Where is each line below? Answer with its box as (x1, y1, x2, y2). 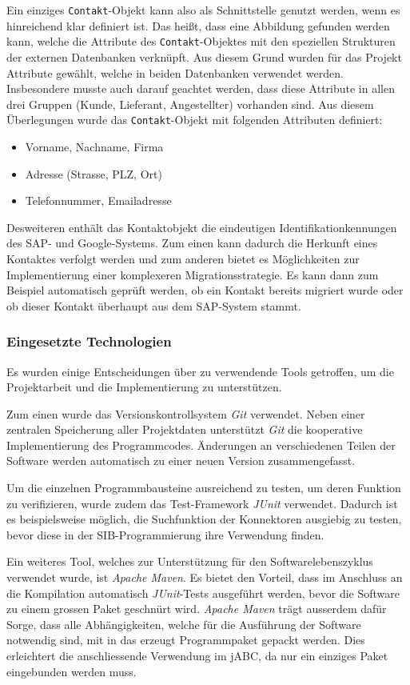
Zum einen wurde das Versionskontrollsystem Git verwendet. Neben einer (6, 405, 365, 422)
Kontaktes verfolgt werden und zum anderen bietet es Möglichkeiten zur (6, 250, 360, 266)
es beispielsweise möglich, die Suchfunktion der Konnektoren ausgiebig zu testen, (6, 511, 402, 527)
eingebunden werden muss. (6, 663, 137, 679)
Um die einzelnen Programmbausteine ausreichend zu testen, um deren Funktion (6, 479, 401, 496)
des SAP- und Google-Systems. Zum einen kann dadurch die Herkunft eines (6, 234, 378, 251)
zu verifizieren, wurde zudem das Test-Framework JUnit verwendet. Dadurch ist (6, 495, 398, 511)
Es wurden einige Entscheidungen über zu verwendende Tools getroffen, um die (6, 363, 394, 379)
